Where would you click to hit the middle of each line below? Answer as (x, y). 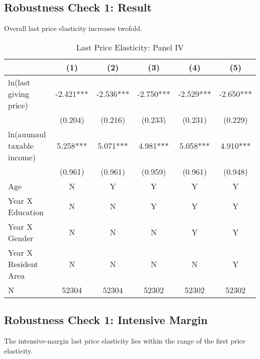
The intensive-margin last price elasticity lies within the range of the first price (125, 341)
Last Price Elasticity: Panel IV (130, 47)
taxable (21, 145)
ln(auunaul (27, 134)
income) (22, 157)
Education (26, 212)
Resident (23, 264)
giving (19, 93)
